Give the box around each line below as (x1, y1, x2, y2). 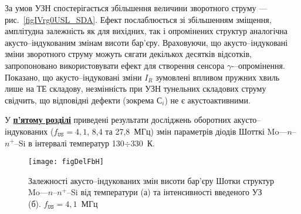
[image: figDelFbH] (28, 158, 104, 166)
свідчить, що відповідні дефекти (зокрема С (5, 93, 163, 106)
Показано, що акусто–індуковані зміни (5, 71, 142, 83)
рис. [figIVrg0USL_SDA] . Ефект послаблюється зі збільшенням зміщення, (5, 13, 272, 25)
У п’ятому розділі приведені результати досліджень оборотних (5, 113, 231, 126)
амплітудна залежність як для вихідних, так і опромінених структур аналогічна (5, 25, 288, 37)
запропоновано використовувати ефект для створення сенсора (5, 59, 225, 71)
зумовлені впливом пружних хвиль (155, 71, 280, 83)
